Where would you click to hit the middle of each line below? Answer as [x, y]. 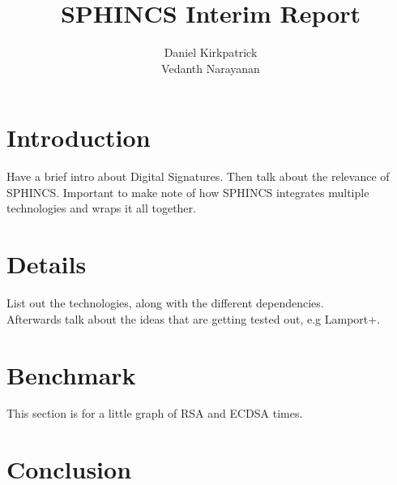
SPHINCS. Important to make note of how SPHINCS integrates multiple [188, 192]
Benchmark [71, 374]
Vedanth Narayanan [211, 68]
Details [47, 264]
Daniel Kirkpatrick [211, 52]
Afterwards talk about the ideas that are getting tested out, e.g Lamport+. [194, 318]
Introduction [79, 137]
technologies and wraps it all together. [101, 208]
